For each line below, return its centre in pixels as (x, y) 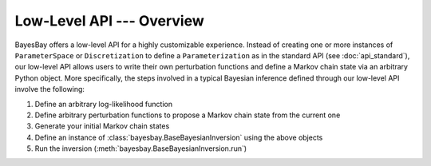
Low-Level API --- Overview (110, 21)
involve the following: (50, 89)
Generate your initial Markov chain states (102, 126)
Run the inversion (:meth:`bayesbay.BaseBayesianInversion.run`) (141, 148)
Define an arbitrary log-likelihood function (104, 104)
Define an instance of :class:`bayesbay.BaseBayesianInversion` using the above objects (179, 137)
